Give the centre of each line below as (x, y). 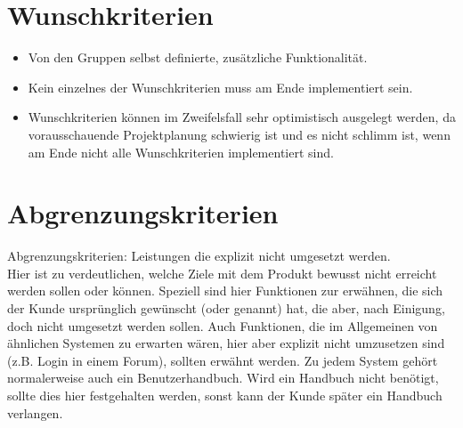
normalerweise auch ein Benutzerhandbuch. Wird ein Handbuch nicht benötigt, (223, 378)
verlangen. (35, 412)
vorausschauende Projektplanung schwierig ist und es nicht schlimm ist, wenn (239, 134)
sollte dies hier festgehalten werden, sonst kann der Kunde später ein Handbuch (225, 395)
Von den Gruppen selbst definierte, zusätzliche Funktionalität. (198, 57)
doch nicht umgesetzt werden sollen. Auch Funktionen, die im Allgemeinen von (223, 325)
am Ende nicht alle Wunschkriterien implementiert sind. (181, 152)
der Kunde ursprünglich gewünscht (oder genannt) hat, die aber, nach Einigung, (226, 308)
